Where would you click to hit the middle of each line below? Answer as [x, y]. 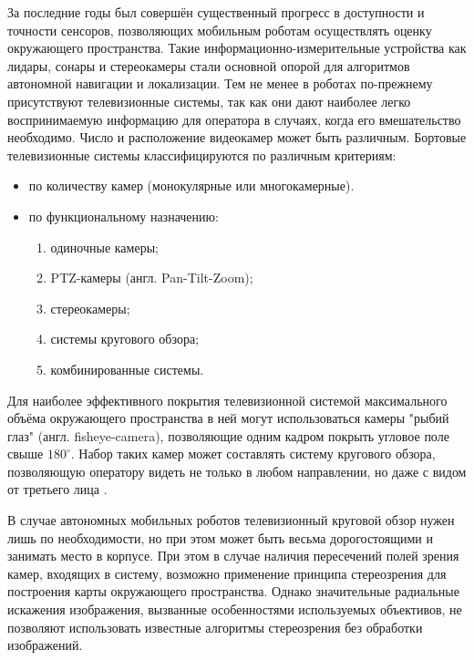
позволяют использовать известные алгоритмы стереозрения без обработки [215, 627]
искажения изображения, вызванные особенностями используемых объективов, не [235, 609]
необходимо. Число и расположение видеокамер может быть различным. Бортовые [237, 137]
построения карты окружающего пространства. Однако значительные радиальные [233, 591]
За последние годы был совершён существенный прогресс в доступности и [216, 12]
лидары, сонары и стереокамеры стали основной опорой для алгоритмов [209, 65]
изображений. [45, 645]
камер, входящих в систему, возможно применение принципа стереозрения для [227, 573]
